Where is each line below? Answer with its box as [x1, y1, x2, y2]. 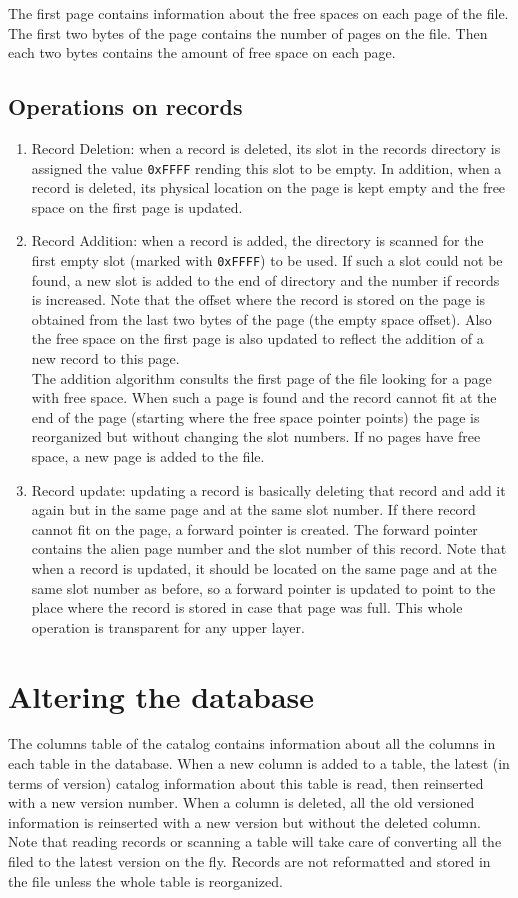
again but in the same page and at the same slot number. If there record [31, 499, 476, 520]
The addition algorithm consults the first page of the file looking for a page [31, 367, 492, 388]
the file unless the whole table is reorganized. [8, 870, 283, 891]
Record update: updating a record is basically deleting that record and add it [31, 479, 506, 500]
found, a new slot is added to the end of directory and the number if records [31, 269, 500, 290]
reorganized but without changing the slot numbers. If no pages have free [31, 426, 481, 447]
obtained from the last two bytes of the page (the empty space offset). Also [31, 308, 492, 329]
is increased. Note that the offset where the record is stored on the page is [31, 289, 486, 310]
